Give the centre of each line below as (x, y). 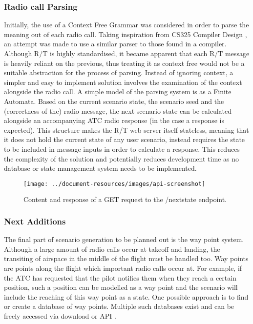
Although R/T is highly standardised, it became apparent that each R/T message (127, 53)
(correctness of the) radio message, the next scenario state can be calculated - (120, 111)
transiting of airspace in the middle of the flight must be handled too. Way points (126, 258)
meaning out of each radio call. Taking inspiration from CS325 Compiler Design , (126, 34)
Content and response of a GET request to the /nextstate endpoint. (125, 199)
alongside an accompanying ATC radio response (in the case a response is (114, 120)
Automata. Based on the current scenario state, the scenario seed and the (114, 101)
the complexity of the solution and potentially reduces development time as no (121, 158)
